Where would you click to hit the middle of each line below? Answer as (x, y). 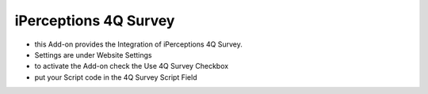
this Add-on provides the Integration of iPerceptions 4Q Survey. (139, 44)
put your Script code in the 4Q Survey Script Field (116, 77)
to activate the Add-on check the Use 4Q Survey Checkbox (132, 66)
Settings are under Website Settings (93, 55)
